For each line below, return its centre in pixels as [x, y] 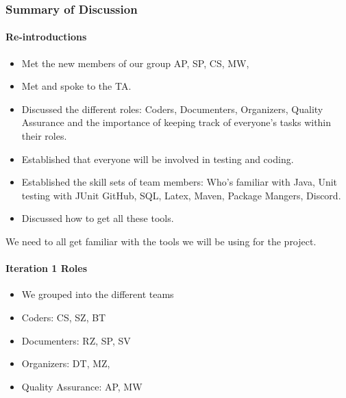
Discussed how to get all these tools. [98, 218]
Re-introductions [46, 37]
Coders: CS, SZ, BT [64, 317]
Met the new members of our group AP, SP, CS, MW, [135, 63]
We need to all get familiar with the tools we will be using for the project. [161, 241]
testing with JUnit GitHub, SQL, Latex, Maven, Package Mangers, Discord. [181, 195]
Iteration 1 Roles [47, 268]
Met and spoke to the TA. [76, 86]
